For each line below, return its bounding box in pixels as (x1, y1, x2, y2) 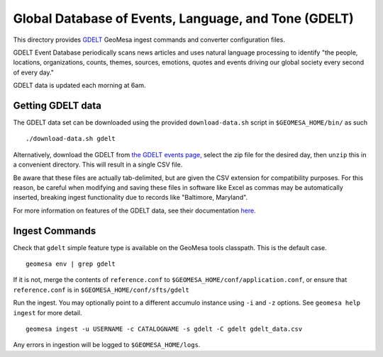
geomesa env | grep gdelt (26, 260, 116, 268)
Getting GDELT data (13, 99, 102, 111)
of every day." (13, 68, 55, 76)
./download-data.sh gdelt (26, 135, 116, 143)
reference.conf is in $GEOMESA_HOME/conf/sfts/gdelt (13, 285, 189, 294)
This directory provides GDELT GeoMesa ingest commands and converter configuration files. (13, 35, 285, 44)
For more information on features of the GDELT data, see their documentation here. (13, 206, 256, 215)
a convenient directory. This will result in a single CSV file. (13, 160, 183, 169)
